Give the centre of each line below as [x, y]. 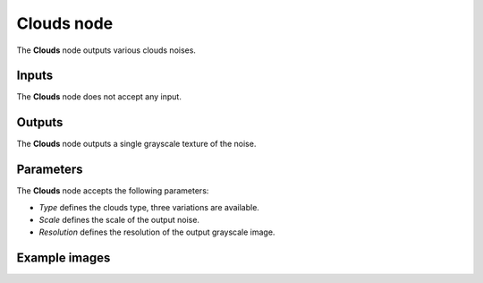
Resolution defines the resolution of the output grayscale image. [157, 232]
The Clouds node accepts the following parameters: [113, 191]
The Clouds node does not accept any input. [99, 97]
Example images [64, 258]
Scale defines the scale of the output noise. [119, 220]
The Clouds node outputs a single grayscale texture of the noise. [136, 144]
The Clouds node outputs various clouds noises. [106, 50]
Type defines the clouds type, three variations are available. [149, 207]
